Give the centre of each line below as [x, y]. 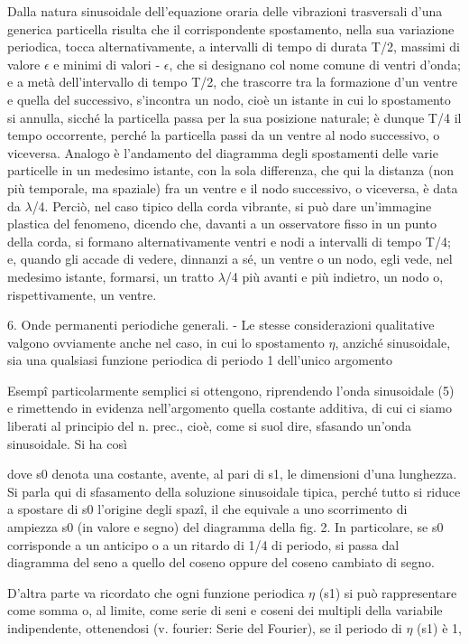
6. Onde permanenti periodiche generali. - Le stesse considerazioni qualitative [221, 325]
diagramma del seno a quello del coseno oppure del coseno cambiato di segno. [221, 562]
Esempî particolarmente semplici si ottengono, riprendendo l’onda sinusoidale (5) [231, 390]
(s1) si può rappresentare [388, 592]
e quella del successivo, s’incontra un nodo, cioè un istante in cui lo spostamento [229, 99]
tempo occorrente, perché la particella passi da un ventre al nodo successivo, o [224, 135]
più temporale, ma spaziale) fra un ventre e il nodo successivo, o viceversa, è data [233, 187]
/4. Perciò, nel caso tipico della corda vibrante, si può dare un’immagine [232, 205]
